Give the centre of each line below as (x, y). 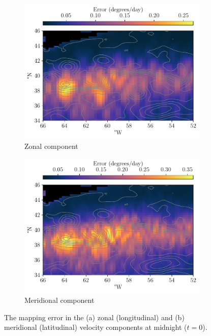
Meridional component (59, 300)
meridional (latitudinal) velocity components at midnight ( (96, 327)
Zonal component (51, 146)
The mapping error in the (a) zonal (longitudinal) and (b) (94, 317)
